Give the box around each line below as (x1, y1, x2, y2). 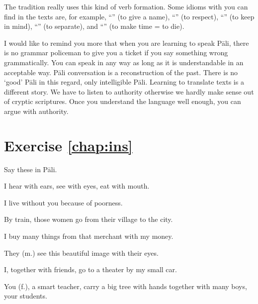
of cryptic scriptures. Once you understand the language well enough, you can (4, 96, 241, 106)
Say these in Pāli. (4, 164, 57, 174)
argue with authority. (4, 105, 69, 116)
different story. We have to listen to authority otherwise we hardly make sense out (4, 86, 254, 97)
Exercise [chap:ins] (4, 135, 133, 155)
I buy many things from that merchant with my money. (4, 231, 173, 241)
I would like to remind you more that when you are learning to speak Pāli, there (4, 37, 249, 48)
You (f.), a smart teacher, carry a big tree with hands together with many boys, (4, 281, 247, 291)
